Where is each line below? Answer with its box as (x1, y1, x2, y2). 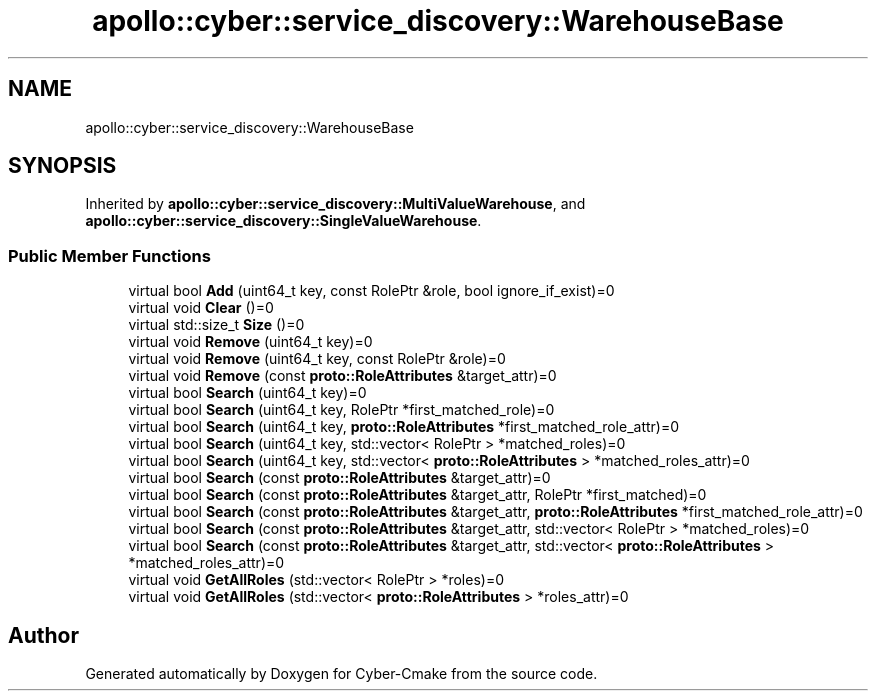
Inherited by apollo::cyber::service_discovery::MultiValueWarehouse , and (85, 195, 586, 213)
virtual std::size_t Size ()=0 (128, 316, 305, 334)
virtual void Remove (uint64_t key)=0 (128, 333, 373, 351)
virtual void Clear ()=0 (128, 299, 274, 317)
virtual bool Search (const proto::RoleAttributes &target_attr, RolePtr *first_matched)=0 (128, 486, 707, 504)
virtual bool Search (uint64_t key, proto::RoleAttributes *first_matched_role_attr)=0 (128, 418, 680, 436)
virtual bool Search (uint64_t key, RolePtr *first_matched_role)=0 (128, 401, 555, 419)
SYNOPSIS (8, 153, 117, 179)
